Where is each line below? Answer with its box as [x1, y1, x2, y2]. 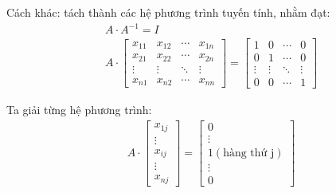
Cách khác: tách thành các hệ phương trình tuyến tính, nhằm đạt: [6, 4, 330, 20]
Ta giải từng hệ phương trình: [6, 101, 152, 118]
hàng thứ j [223, 147, 275, 159]
